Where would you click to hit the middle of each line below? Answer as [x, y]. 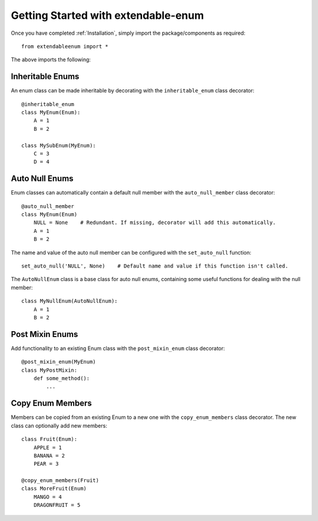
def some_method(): [62, 378]
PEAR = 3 [46, 464]
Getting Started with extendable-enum [107, 15]
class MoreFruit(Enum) [54, 489]
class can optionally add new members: [59, 426]
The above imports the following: [51, 60]
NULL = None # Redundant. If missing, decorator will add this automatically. [155, 223]
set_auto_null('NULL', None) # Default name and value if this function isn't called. [155, 266]
